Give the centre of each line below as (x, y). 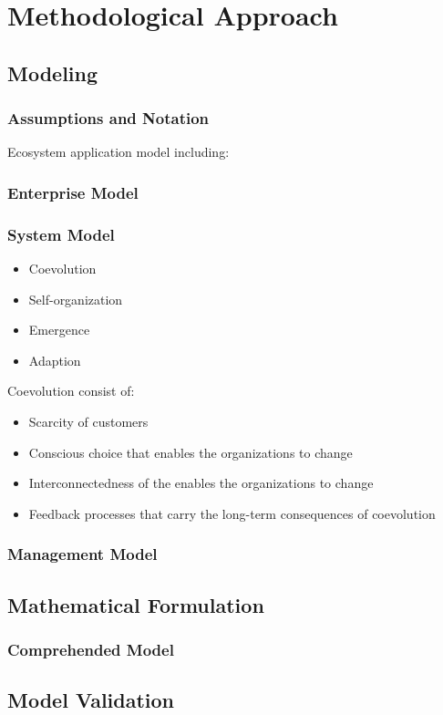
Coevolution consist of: (71, 391)
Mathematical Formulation (136, 604)
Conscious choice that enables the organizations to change (191, 452)
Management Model (82, 554)
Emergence (59, 330)
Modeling (53, 73)
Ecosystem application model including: (118, 152)
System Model (61, 234)
